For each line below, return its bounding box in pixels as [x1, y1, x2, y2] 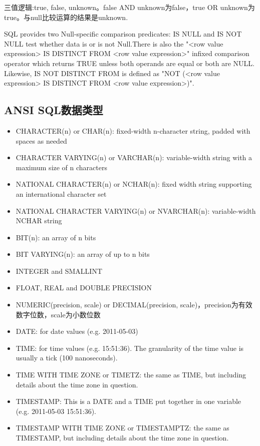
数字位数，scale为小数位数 [16, 309, 101, 319]
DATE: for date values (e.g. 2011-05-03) [16, 326, 138, 336]
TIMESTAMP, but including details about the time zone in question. [16, 432, 229, 443]
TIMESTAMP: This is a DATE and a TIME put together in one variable [16, 396, 241, 406]
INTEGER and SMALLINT [16, 265, 102, 276]
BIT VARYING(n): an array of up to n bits [16, 249, 150, 259]
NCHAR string [16, 215, 62, 226]
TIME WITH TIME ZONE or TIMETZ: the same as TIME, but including [16, 369, 246, 380]
